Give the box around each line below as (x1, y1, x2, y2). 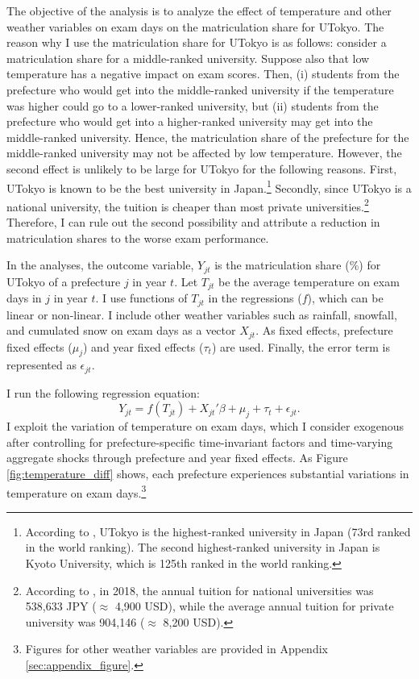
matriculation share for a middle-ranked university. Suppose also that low (6, 49, 370, 66)
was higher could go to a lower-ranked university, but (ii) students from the (6, 97, 379, 114)
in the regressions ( (208, 290, 302, 306)
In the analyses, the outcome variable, (6, 256, 194, 273)
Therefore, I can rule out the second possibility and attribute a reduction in (6, 214, 380, 231)
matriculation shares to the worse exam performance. (6, 229, 269, 246)
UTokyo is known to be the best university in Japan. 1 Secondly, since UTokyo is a (6, 177, 412, 196)
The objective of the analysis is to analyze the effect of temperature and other (6, 2, 392, 19)
